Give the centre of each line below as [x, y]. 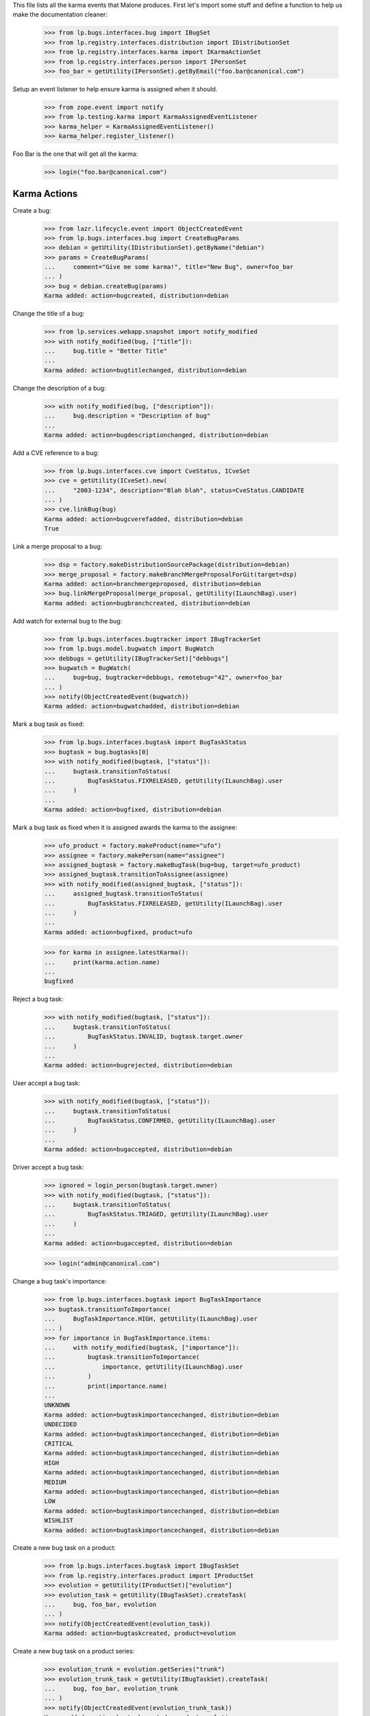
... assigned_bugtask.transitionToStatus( [124, 894]
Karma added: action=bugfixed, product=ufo [119, 932]
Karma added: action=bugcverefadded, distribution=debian [144, 519]
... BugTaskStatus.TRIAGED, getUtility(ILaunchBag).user [156, 1214]
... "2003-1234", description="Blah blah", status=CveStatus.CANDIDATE [174, 490]
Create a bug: [32, 210]
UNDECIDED [61, 1425]
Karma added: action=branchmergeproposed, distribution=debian [153, 584]
